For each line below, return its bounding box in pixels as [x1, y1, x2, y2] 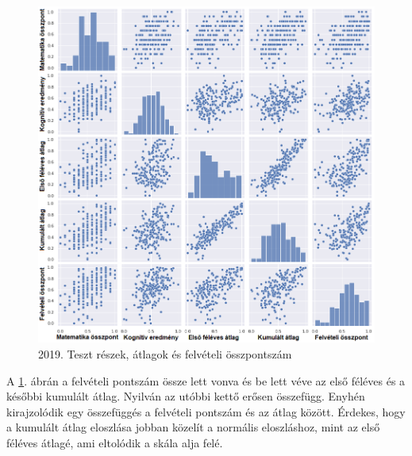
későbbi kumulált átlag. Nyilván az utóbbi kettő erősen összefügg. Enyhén [6, 388, 365, 404]
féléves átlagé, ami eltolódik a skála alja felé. [6, 435, 223, 451]
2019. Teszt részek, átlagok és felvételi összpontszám [38, 346, 292, 362]
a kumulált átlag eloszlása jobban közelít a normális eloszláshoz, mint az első [6, 419, 380, 435]
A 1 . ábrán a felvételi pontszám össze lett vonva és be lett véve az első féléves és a [6, 372, 406, 389]
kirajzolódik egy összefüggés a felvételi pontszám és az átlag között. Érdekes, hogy [6, 403, 406, 420]
